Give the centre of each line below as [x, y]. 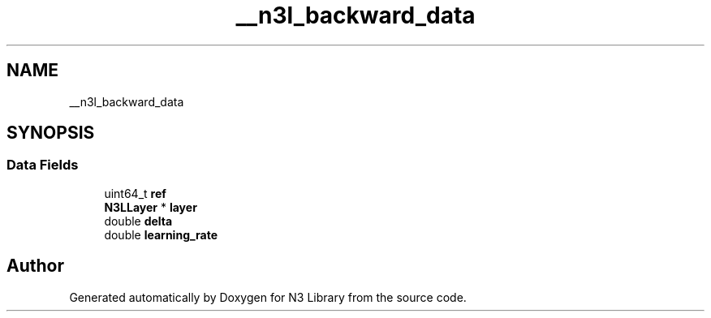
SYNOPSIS [51, 133]
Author [35, 266]
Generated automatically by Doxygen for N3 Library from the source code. [268, 297]
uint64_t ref [135, 193]
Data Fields [43, 165]
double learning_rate [161, 234]
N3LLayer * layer [151, 207]
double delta [138, 221]
